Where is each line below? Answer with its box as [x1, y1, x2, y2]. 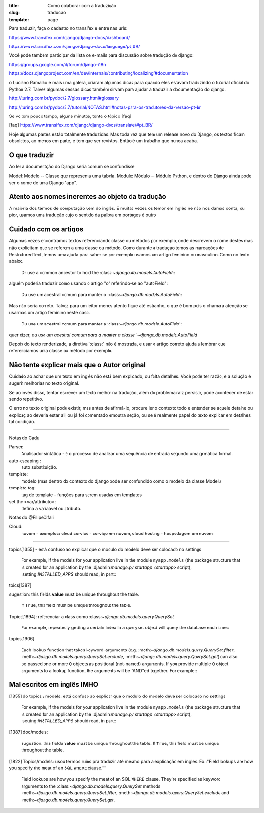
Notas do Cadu [9, 435, 40, 441]
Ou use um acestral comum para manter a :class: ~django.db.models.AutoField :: [21, 321, 182, 326]
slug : [9, 10, 20, 16]
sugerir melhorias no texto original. [9, 380, 80, 386]
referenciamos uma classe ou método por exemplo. [9, 348, 113, 353]
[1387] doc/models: [9, 729, 48, 735]
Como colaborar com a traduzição [47, 3, 117, 8]
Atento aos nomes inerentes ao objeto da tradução [9, 192, 166, 201]
